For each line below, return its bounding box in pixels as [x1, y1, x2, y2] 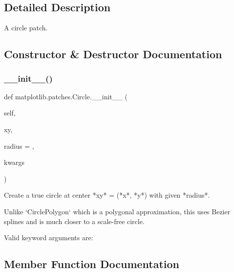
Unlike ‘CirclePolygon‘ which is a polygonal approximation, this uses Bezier [4, 206, 231, 216]
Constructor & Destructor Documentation [4, 46, 222, 62]
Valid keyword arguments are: [4, 232, 93, 243]
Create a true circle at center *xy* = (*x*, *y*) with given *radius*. [4, 190, 210, 200]
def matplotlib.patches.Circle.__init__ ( [4, 91, 128, 101]
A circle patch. [4, 23, 48, 33]
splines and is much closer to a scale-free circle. [4, 216, 145, 226]
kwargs [4, 157, 25, 167]
